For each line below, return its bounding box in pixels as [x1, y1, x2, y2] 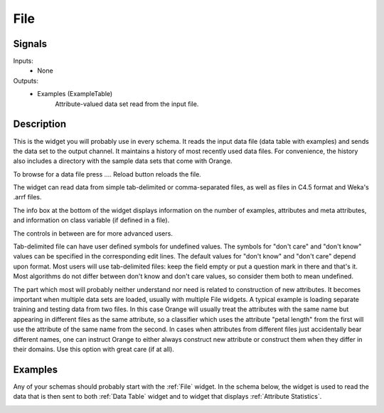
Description [13, 118, 67, 130]
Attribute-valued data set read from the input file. [55, 100, 199, 108]
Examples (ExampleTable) [37, 90, 113, 98]
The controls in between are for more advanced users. [13, 229, 174, 238]
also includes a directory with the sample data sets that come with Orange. [13, 157, 233, 165]
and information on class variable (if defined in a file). [13, 216, 170, 224]
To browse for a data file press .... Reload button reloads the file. [13, 169, 202, 178]
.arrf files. [13, 193, 42, 202]
